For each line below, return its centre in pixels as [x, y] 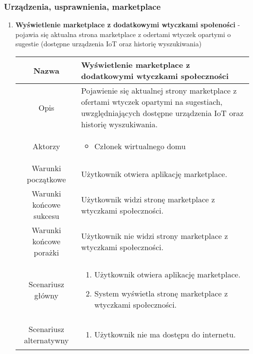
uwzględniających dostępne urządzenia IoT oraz [162, 113]
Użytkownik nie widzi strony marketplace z [154, 236]
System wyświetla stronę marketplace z [161, 293]
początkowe [46, 179]
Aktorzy [46, 146]
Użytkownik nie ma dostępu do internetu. [165, 334]
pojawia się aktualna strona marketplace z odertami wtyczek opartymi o [123, 34]
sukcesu [46, 216]
